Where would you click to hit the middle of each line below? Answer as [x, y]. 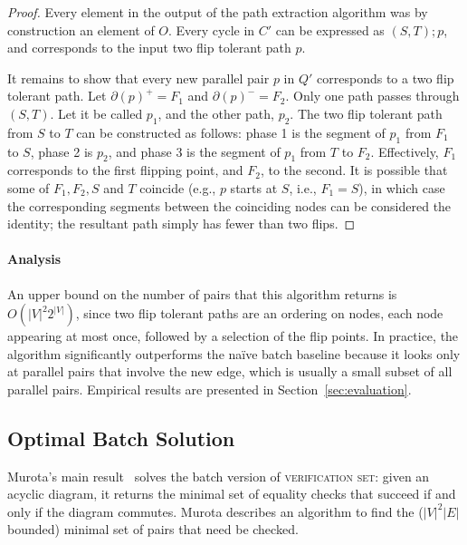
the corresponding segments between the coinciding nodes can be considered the [229, 205]
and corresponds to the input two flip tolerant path [149, 48]
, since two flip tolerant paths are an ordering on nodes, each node [259, 313]
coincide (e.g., [178, 187]
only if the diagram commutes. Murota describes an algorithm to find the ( [215, 511]
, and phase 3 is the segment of [194, 151]
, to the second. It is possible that [354, 170]
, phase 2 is [62, 151]
